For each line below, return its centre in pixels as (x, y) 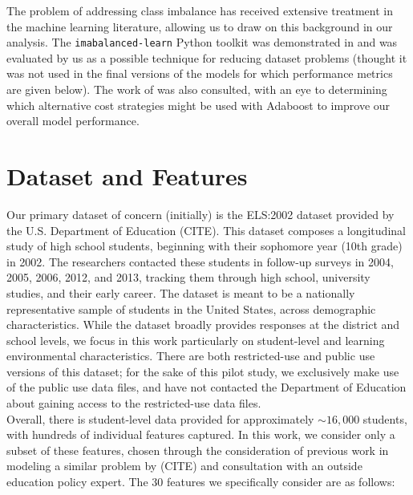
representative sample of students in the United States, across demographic (191, 308)
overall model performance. (73, 121)
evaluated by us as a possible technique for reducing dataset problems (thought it (207, 57)
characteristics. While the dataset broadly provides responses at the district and (203, 325)
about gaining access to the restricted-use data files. (134, 403)
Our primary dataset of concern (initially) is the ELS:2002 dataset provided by (200, 214)
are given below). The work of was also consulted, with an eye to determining (197, 89)
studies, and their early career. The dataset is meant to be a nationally (181, 292)
